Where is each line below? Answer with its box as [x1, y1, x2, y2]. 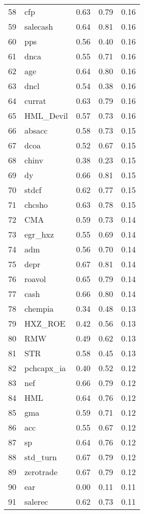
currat [24, 95, 46, 106]
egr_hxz [24, 228, 54, 240]
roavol [24, 273, 46, 285]
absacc [24, 124, 48, 136]
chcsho [24, 199, 48, 210]
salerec [24, 496, 48, 507]
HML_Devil [24, 110, 68, 121]
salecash [24, 20, 53, 32]
